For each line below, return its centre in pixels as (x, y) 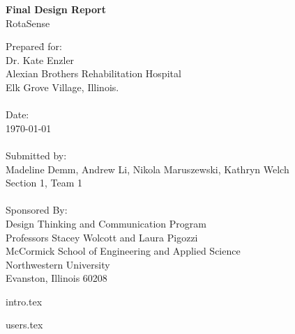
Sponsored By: (37, 210)
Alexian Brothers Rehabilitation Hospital (93, 73)
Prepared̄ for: (34, 46)
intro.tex (24, 301)
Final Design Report (56, 9)
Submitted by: (36, 155)
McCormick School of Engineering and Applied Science (123, 251)
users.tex (24, 325)
